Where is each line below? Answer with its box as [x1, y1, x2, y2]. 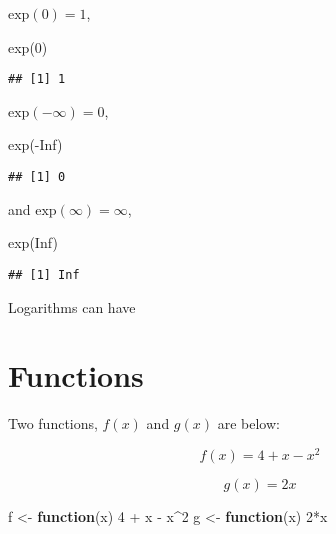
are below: [217, 413, 280, 434]
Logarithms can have [8, 296, 136, 317]
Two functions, [8, 413, 98, 434]
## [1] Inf [8, 267, 80, 282]
